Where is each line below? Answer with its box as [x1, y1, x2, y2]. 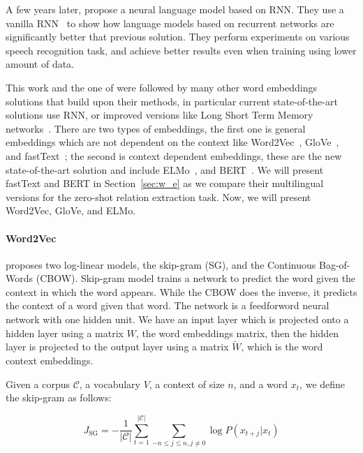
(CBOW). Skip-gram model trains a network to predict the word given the [36, 271, 356, 285]
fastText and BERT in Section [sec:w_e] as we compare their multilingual [6, 176, 324, 191]
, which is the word [241, 339, 323, 354]
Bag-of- [318, 257, 350, 272]
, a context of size [149, 376, 225, 391]
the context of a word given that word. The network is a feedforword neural [6, 298, 329, 313]
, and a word [233, 376, 288, 391]
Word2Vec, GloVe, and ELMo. [6, 203, 136, 218]
